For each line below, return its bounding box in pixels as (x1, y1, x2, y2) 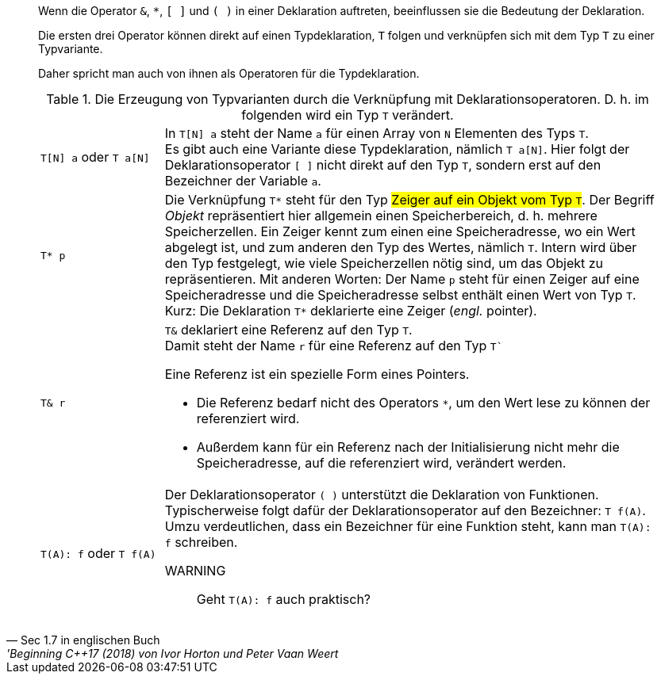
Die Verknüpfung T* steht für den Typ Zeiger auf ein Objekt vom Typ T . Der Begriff (164, 192, 655, 208)
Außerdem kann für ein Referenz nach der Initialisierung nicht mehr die (196, 439, 620, 455)
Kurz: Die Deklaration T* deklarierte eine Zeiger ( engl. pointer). (164, 303, 537, 319)
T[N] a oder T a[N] (40, 149, 150, 165)
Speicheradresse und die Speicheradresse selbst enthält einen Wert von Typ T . (164, 287, 636, 303)
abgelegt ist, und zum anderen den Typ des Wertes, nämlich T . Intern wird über (164, 239, 637, 255)
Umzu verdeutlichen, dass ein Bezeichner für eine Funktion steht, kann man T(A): (164, 518, 651, 534)
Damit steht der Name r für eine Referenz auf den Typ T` (164, 338, 503, 353)
